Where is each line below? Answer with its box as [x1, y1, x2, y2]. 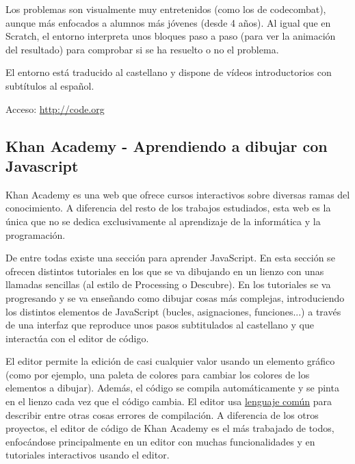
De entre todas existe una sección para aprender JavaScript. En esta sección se [5, 250, 335, 265]
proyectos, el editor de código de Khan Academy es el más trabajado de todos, [5, 421, 334, 435]
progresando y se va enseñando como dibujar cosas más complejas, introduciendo [5, 290, 345, 305]
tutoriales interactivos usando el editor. [5, 448, 170, 462]
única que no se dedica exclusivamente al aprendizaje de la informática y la [5, 214, 321, 228]
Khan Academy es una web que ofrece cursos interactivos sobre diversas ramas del [5, 187, 350, 201]
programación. [5, 227, 66, 242]
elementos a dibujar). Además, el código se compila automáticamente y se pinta [5, 381, 339, 395]
